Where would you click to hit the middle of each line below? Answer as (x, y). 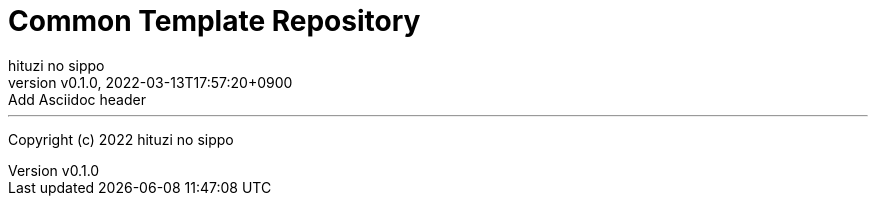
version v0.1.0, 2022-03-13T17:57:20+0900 (150, 82)
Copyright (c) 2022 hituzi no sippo (121, 139)
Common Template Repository (214, 21)
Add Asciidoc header (77, 99)
